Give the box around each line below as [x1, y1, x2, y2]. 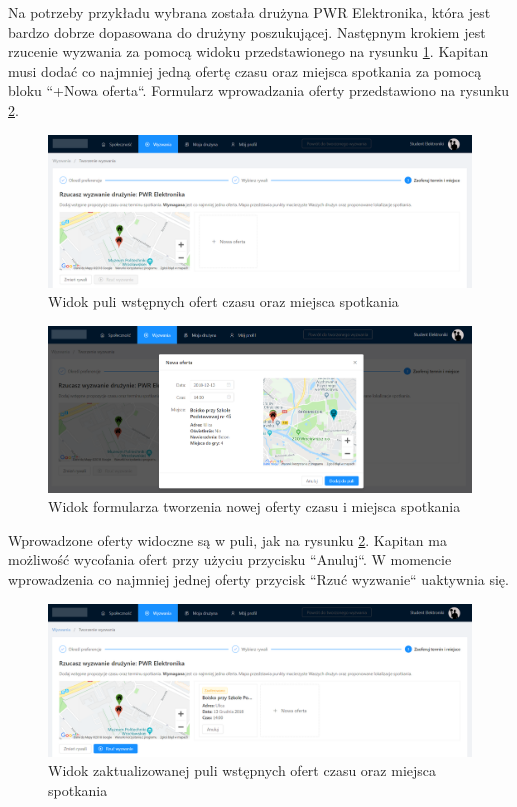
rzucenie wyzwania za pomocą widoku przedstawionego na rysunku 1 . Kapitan [8, 41, 489, 62]
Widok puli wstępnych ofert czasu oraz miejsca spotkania [48, 291, 399, 312]
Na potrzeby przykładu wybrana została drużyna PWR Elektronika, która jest [8, 2, 491, 22]
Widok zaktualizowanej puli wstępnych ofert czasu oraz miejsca [48, 760, 437, 781]
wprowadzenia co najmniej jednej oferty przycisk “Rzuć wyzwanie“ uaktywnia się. [8, 568, 509, 589]
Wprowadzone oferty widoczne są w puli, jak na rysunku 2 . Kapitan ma [8, 529, 447, 550]
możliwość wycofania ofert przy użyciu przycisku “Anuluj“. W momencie [8, 549, 452, 570]
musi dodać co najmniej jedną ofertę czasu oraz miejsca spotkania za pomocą [8, 60, 482, 81]
